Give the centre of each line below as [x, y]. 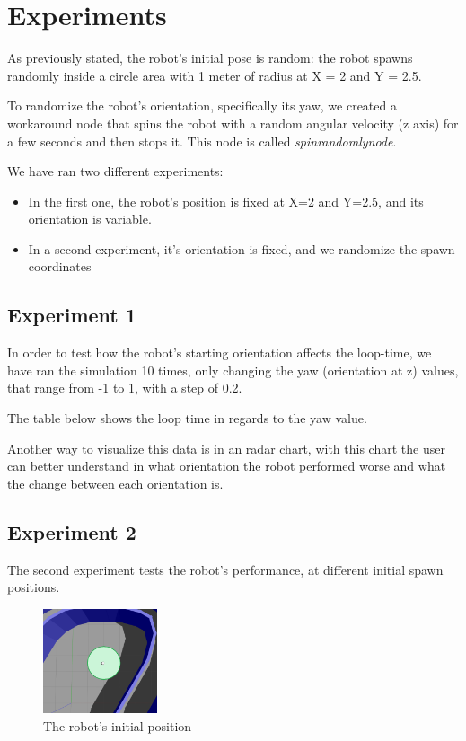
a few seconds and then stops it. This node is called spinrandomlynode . [202, 141]
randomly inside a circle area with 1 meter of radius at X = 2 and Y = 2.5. [215, 75]
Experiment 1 [72, 315]
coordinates [60, 266]
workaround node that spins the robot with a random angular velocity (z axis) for [233, 123]
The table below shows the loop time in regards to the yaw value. [187, 418]
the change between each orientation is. [115, 483]
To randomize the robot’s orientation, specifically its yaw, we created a [202, 106]
